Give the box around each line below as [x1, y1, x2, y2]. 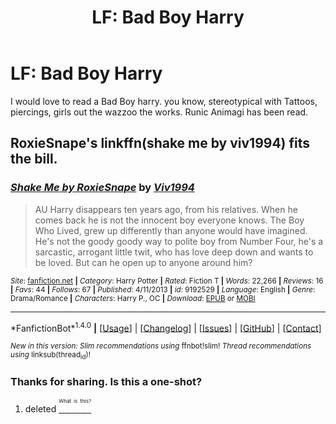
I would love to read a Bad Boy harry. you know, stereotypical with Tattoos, [10, 95, 318, 107]
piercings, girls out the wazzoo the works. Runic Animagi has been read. [10, 106, 309, 118]
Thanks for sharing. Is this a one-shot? [10, 374, 203, 388]
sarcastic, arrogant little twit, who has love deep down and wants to [34, 246, 314, 258]
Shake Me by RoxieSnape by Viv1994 [10, 181, 195, 195]
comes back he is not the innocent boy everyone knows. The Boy [34, 214, 305, 226]
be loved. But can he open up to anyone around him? [34, 256, 253, 268]
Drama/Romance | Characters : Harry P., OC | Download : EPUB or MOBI [10, 293, 256, 303]
